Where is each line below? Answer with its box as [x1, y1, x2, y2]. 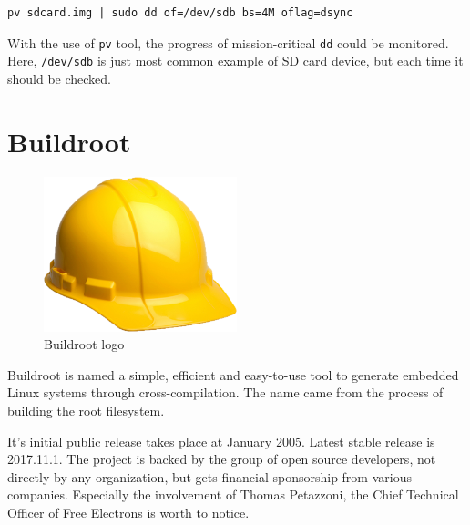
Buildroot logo [44, 335, 125, 354]
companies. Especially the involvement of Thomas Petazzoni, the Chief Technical [7, 485, 459, 504]
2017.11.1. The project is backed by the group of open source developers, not [7, 449, 436, 468]
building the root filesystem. [7, 401, 165, 420]
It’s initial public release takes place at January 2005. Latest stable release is [7, 431, 435, 450]
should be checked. [7, 68, 112, 87]
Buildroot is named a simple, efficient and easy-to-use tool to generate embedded [7, 365, 459, 384]
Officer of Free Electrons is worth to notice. [7, 503, 250, 522]
